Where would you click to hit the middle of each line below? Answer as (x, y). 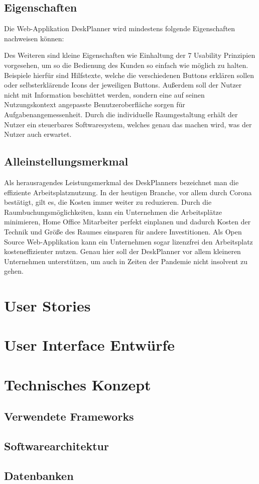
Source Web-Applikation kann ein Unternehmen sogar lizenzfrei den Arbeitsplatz (128, 241)
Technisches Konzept (78, 384)
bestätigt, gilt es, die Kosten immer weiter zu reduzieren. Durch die (108, 202)
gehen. (14, 271)
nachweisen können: (34, 38)
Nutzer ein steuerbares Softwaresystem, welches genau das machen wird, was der (128, 124)
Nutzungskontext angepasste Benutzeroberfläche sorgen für (95, 104)
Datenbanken (39, 475)
